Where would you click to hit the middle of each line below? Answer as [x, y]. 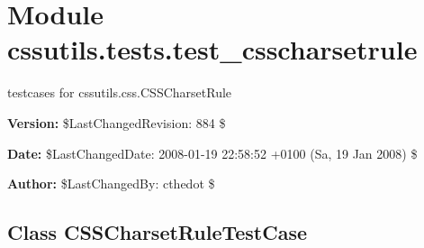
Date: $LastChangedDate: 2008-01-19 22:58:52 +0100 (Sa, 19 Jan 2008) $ [212, 153]
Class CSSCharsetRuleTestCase [158, 232]
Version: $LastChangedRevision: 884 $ [117, 122]
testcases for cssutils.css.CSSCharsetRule [120, 92]
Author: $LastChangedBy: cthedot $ [111, 184]
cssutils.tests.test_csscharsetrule [212, 49]
